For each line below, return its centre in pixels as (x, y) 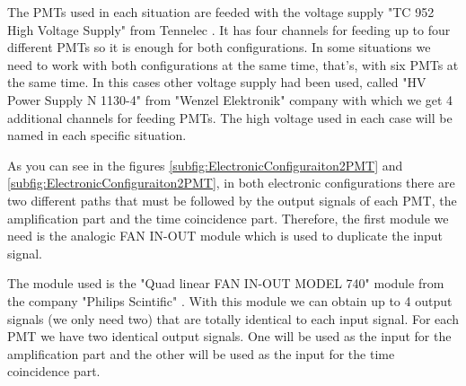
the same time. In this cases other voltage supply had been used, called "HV (217, 82)
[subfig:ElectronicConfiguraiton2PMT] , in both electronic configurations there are (231, 183)
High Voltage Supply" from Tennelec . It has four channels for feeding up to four (229, 29)
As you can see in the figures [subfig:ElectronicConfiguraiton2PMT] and (205, 165)
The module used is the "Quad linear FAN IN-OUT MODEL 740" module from (226, 283)
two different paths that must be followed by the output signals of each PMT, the (232, 200)
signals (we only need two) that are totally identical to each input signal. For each (233, 318)
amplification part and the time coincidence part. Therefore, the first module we (228, 218)
